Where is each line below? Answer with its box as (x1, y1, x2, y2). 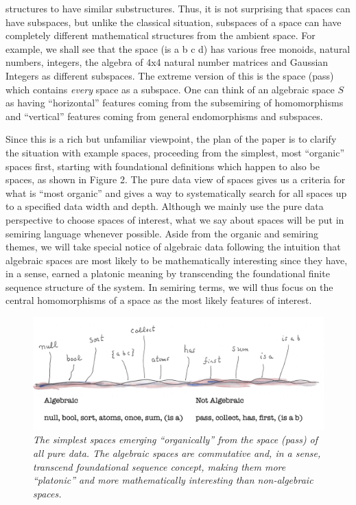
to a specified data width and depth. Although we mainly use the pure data (5, 199, 324, 213)
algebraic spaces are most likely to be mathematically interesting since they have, (5, 252, 348, 267)
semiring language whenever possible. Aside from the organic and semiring (5, 226, 318, 240)
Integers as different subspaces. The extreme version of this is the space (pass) (5, 68, 334, 82)
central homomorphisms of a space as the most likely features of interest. (5, 293, 312, 307)
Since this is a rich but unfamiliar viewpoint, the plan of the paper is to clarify (5, 132, 337, 146)
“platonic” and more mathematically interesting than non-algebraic (33, 473, 313, 487)
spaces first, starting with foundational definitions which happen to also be (5, 158, 320, 173)
